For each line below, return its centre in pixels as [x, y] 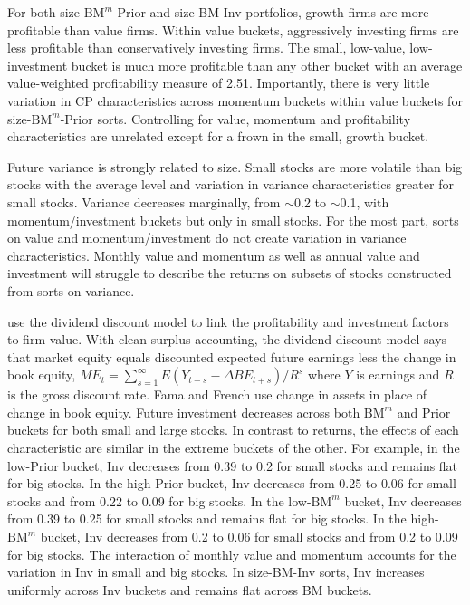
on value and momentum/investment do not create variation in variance [207, 238]
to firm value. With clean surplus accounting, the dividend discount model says [227, 339]
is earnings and [398, 375]
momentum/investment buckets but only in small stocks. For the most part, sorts [233, 220]
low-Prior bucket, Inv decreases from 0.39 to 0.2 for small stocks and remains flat [233, 465]
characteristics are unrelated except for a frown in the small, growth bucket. [218, 136]
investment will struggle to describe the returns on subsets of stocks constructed [230, 273]
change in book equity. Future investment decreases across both [184, 412]
